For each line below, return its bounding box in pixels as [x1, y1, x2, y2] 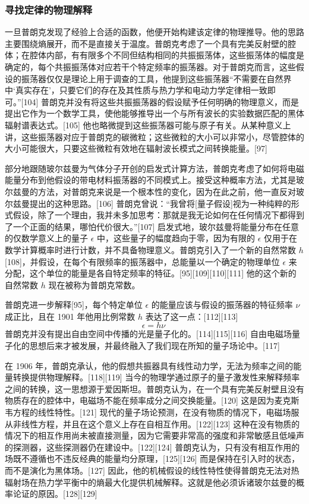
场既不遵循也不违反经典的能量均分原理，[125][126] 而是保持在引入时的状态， [5, 452, 300, 465]
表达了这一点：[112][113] [145, 310, 238, 322]
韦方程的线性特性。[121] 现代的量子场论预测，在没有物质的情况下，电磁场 [5, 406, 291, 418]
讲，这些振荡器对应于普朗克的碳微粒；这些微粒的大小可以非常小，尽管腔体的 [5, 130, 304, 143]
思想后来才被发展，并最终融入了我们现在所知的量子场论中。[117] [29, 339, 280, 352]
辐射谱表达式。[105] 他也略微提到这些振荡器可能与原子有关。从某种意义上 [5, 118, 291, 131]
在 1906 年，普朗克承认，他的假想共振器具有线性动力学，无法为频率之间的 [5, 359, 294, 371]
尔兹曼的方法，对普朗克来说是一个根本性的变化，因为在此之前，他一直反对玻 [5, 185, 304, 197]
